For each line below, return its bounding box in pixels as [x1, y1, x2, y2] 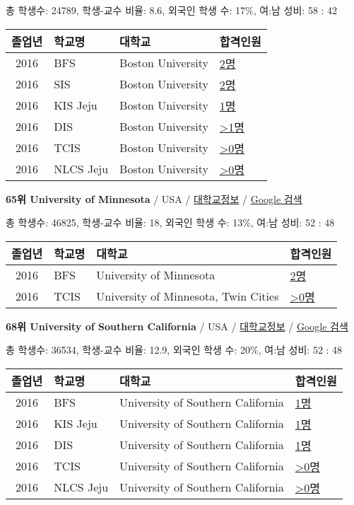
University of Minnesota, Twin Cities [96, 288, 279, 305]
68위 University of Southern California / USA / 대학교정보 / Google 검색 [6, 318, 348, 333]
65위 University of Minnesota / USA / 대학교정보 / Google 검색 [6, 191, 302, 206]
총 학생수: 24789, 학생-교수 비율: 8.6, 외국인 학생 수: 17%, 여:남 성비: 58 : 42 [6, 3, 338, 17]
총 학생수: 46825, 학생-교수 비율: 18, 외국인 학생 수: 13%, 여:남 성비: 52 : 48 [6, 215, 335, 230]
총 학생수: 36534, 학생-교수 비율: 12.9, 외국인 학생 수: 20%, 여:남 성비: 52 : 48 [6, 342, 343, 357]
